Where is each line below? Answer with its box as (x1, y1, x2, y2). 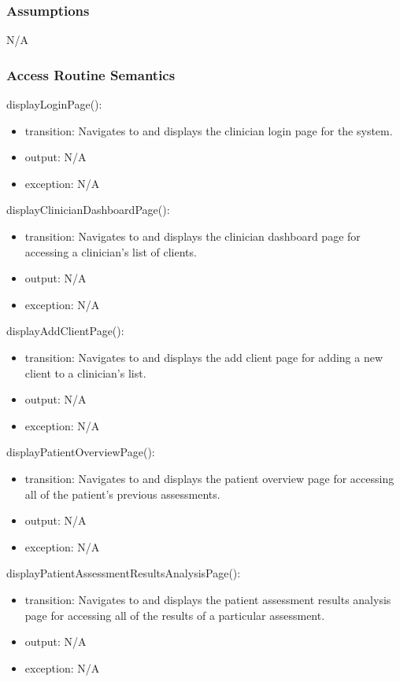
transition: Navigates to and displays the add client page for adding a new (24, 348, 383, 365)
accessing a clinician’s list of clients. (24, 243, 197, 260)
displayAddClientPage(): (6, 323, 124, 339)
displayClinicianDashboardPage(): (6, 201, 170, 218)
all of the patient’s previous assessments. (24, 485, 220, 502)
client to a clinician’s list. (24, 364, 146, 381)
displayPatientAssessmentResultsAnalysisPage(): (6, 565, 241, 581)
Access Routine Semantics (6, 65, 176, 84)
